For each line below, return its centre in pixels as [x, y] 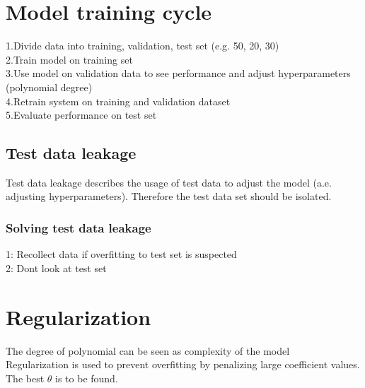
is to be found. [87, 378]
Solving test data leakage [79, 228]
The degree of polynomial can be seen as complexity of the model [148, 350]
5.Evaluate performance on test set [81, 115]
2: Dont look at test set [56, 268]
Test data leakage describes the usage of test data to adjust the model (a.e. [169, 182]
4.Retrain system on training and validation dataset [118, 101]
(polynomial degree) [49, 87]
